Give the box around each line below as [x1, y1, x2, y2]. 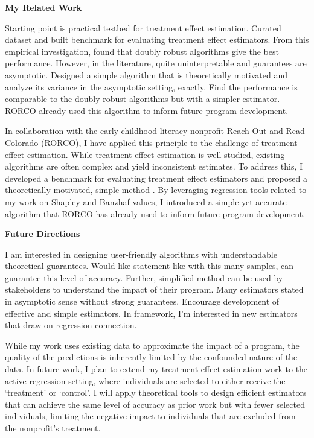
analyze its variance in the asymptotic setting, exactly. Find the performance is [5, 80, 298, 93]
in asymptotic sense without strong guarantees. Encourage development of [5, 295, 280, 308]
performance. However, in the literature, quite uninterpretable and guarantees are [5, 57, 307, 69]
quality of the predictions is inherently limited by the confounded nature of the [5, 351, 298, 363]
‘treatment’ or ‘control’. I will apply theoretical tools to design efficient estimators [5, 386, 307, 399]
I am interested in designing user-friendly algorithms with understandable [5, 247, 277, 260]
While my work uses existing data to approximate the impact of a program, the [5, 338, 300, 351]
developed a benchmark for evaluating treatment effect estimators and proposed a [5, 171, 307, 184]
